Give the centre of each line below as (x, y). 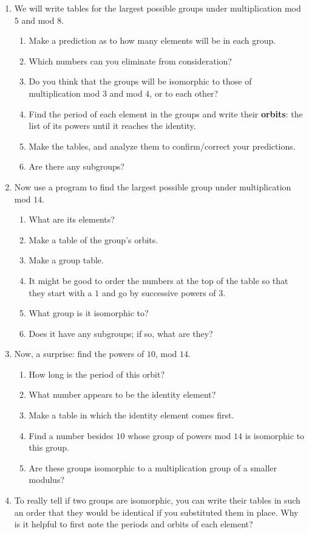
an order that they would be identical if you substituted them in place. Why (156, 512)
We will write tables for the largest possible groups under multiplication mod (158, 8)
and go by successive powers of (159, 292)
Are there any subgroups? (76, 166)
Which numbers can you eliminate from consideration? (130, 61)
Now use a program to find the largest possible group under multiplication (153, 186)
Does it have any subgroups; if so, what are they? (121, 333)
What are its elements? (72, 219)
